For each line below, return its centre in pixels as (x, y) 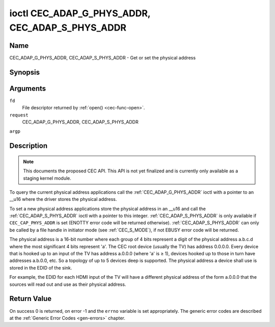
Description (29, 146)
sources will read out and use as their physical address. (68, 284)
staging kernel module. (47, 178)
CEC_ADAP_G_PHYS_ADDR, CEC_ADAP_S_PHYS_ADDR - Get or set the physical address (103, 57)
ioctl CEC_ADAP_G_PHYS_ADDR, (80, 13)
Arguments (28, 88)
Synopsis (25, 72)
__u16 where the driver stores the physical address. (63, 199)
